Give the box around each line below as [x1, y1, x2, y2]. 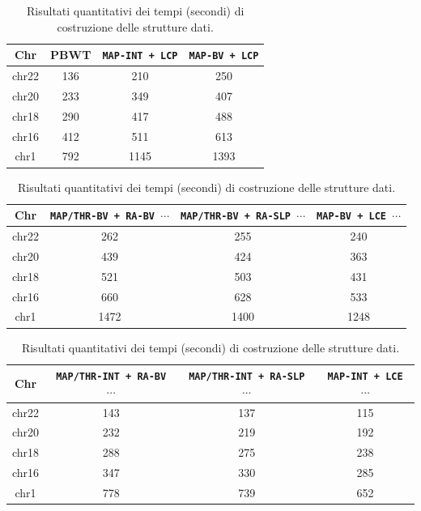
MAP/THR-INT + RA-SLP [189, 371, 305, 383]
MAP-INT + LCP [102, 50, 178, 62]
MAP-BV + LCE [317, 211, 386, 223]
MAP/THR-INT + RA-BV [56, 371, 167, 383]
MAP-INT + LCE [327, 371, 403, 383]
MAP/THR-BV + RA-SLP [181, 211, 291, 223]
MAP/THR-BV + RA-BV [50, 211, 155, 223]
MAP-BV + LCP [189, 50, 259, 62]
